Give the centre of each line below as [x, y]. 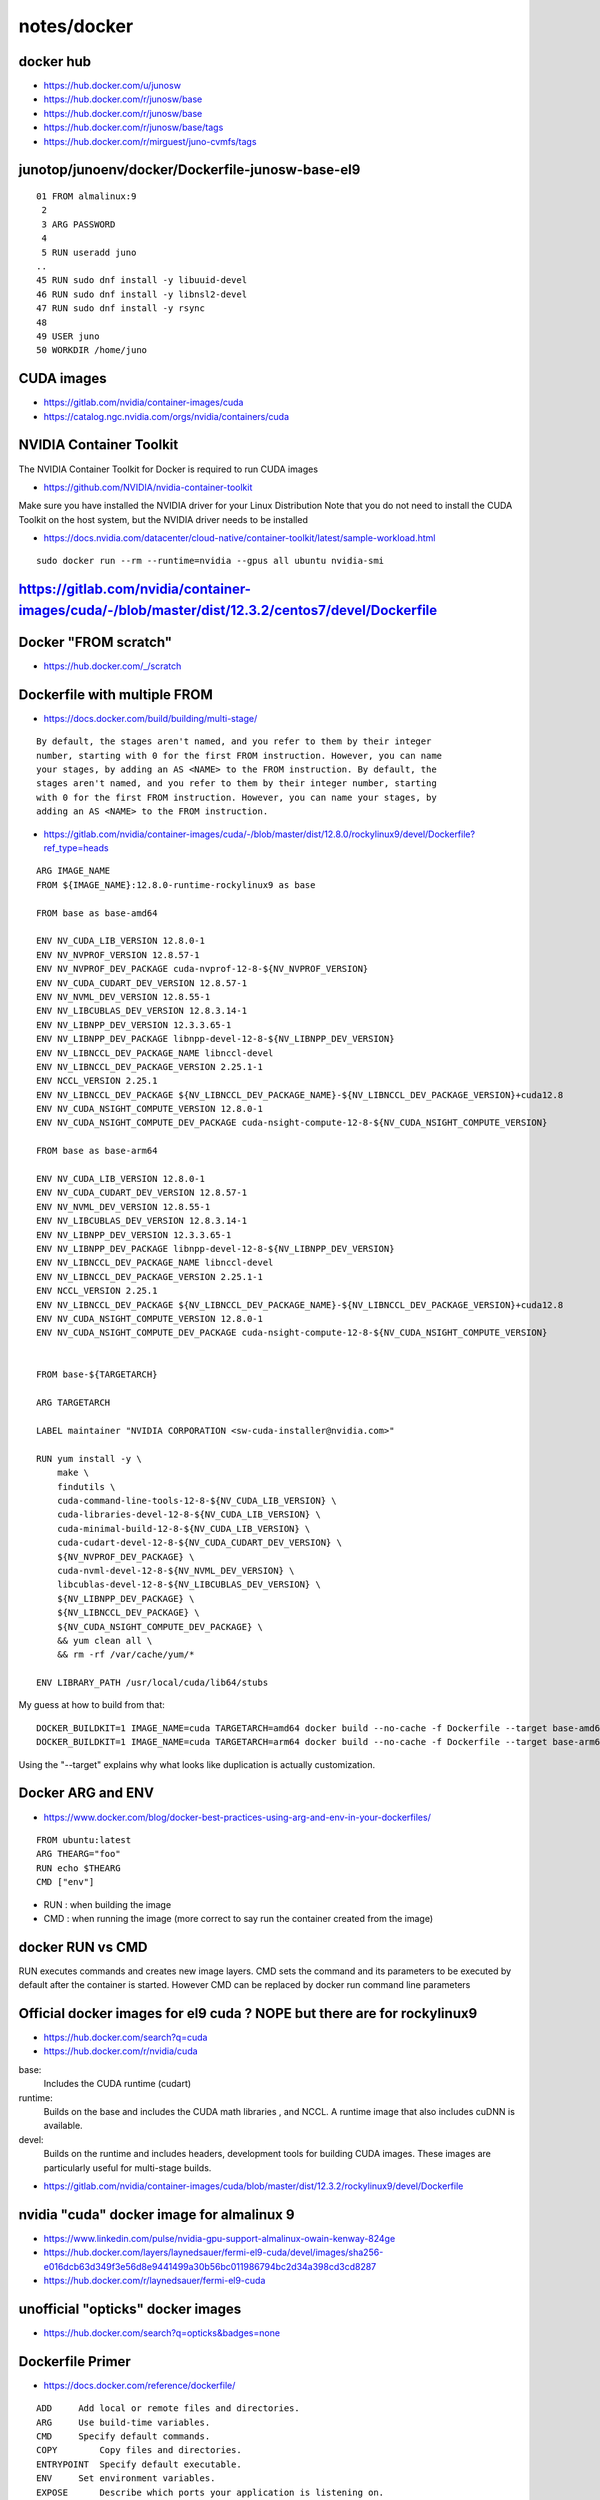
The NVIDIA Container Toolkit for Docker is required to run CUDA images [168, 469]
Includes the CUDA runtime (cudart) [117, 2084]
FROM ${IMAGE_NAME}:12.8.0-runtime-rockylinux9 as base [176, 884]
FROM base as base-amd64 [97, 913]
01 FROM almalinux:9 [86, 196]
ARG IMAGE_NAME [73, 871]
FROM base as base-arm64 [97, 1151]
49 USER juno [68, 336]
